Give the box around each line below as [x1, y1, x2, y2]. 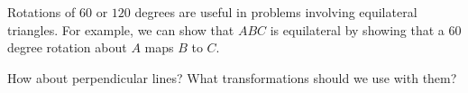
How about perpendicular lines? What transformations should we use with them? [7, 68, 457, 87]
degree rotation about [7, 38, 127, 57]
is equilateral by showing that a [270, 20, 445, 39]
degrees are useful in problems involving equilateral [134, 3, 418, 21]
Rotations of [7, 3, 76, 21]
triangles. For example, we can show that [7, 20, 234, 39]
